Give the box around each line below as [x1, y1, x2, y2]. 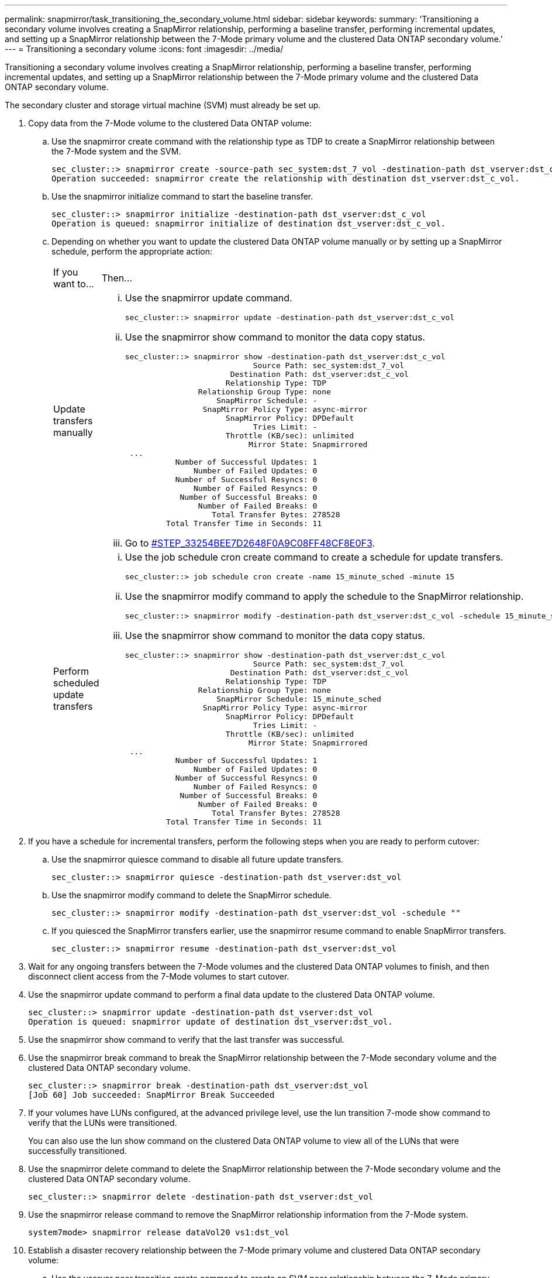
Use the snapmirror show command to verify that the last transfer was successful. [28, 1035, 344, 1045]
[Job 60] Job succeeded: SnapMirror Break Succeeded [28, 1090, 275, 1100]
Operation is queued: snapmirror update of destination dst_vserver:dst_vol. [28, 1017, 393, 1026]
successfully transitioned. [28, 1146, 127, 1156]
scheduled [53, 677, 99, 689]
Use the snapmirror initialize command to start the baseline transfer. [51, 191, 313, 201]
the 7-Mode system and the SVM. [51, 146, 181, 156]
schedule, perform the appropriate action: [51, 246, 212, 256]
